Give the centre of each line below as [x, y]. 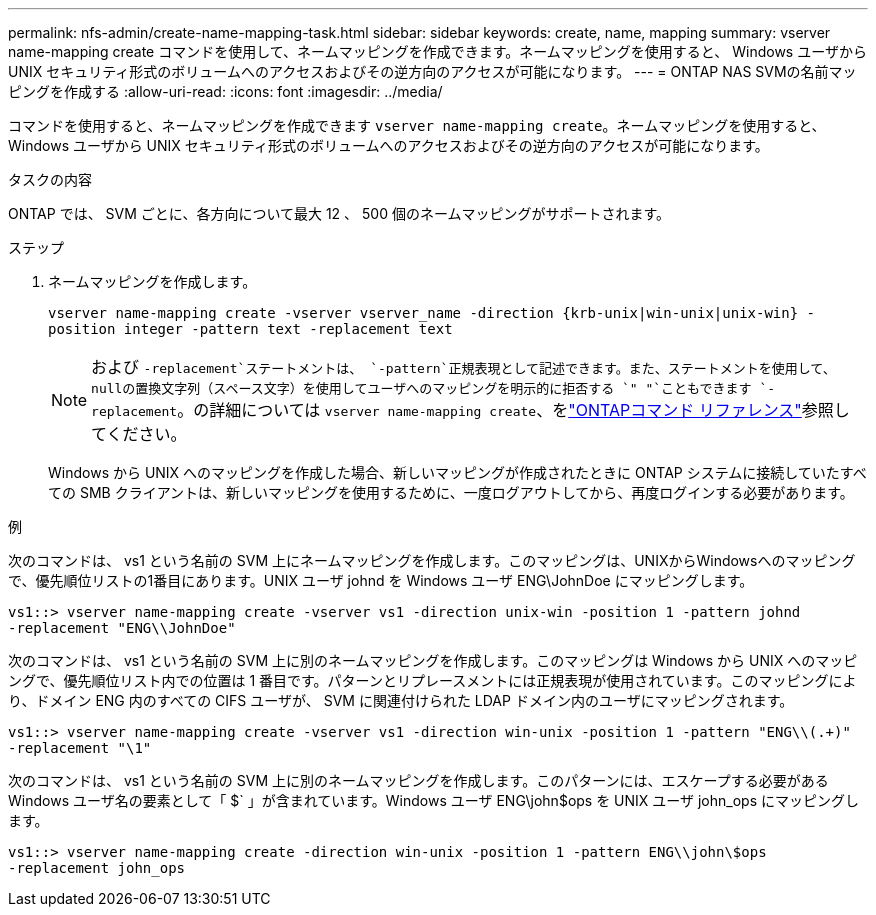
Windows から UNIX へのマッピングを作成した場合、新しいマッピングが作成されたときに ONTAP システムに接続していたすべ [457, 472]
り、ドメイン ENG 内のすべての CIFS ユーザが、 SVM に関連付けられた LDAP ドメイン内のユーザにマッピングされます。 [401, 700]
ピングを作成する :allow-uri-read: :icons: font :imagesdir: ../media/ [225, 91]
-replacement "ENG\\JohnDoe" [122, 628]
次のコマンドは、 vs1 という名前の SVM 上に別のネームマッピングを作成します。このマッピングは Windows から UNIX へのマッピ [433, 660]
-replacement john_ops [97, 868]
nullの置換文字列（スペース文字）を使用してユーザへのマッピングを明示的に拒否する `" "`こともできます [421, 388]
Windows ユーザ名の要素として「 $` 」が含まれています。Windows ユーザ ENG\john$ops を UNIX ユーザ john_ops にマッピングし [433, 800]
